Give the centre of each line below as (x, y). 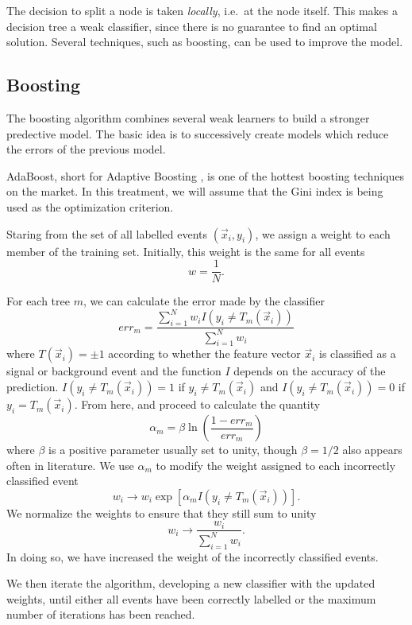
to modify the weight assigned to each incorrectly (276, 465)
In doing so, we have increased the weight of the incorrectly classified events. (193, 556)
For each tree (38, 301)
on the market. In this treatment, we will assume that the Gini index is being (195, 191)
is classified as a (358, 353)
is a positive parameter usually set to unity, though (173, 450)
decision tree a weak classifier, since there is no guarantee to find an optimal (192, 26)
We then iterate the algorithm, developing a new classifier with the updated (191, 583)
